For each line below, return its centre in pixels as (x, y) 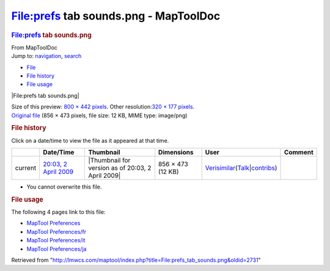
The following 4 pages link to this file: (58, 212)
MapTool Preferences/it (56, 240)
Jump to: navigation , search (46, 56)
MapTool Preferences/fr (57, 231)
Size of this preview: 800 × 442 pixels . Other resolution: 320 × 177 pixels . (103, 107)
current (26, 168)
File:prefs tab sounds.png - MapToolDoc (116, 16)
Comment (299, 152)
